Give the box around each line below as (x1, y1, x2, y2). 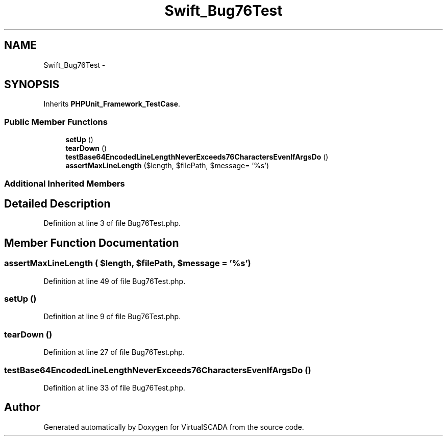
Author (4, 401, 40, 414)
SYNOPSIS (4, 78, 60, 91)
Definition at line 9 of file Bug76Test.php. (43, 312, 181, 321)
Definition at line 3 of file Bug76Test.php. (43, 219, 181, 228)
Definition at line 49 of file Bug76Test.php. (43, 276, 186, 286)
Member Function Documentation (4, 236, 179, 249)
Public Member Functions (4, 116, 108, 127)
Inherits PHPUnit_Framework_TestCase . (43, 99, 181, 109)
